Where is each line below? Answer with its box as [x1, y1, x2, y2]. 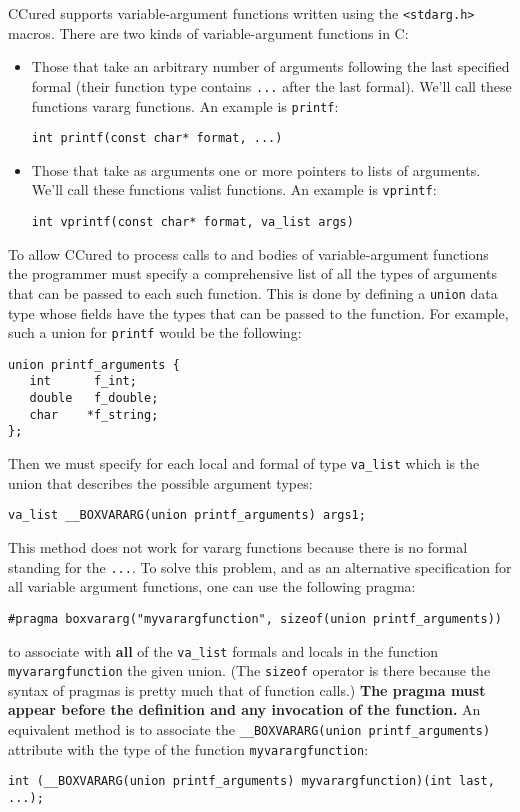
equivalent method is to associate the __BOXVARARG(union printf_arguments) [8, 719, 491, 739]
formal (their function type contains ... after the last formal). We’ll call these [31, 75, 512, 96]
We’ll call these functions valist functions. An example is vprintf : [31, 179, 437, 200]
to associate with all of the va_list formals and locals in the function [8, 640, 439, 661]
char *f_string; [29, 407, 159, 422]
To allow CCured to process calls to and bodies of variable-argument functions [8, 243, 489, 264]
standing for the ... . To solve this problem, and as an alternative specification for [8, 556, 512, 577]
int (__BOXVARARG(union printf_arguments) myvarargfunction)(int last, [8, 774, 495, 789]
